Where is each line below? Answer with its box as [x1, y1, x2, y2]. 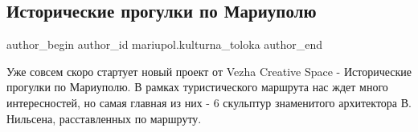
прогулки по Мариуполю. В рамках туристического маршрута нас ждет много [6, 78, 388, 95]
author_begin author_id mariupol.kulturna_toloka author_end [6, 36, 323, 53]
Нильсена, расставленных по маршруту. [6, 110, 202, 126]
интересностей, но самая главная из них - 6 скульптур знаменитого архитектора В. [6, 94, 412, 110]
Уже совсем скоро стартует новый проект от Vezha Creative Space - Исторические [6, 62, 412, 79]
